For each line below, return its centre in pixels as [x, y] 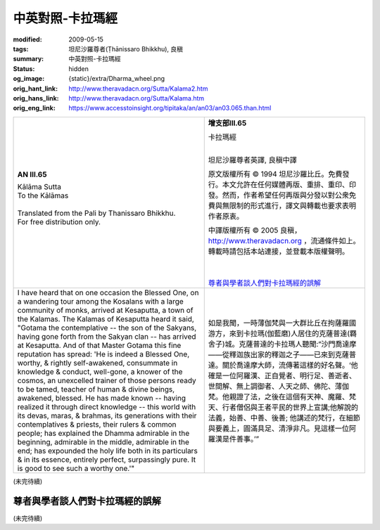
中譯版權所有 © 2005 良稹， [255, 230]
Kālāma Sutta [39, 186]
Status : [24, 69]
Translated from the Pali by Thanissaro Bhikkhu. [96, 213]
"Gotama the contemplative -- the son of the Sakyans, [107, 328]
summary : [28, 59]
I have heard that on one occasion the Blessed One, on [108, 292]
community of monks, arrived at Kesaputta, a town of [105, 310]
